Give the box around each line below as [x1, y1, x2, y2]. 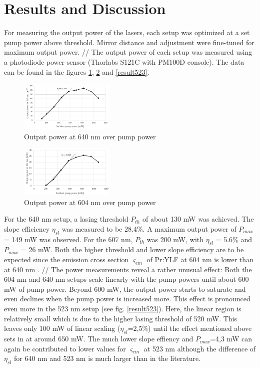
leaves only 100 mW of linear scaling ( [4, 323, 120, 333]
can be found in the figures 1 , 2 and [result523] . [4, 66, 149, 77]
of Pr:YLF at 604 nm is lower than [146, 254, 253, 264]
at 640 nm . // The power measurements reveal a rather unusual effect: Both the [4, 264, 252, 274]
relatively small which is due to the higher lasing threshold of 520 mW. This [4, 313, 237, 323]
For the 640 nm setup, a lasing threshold [4, 214, 128, 224]
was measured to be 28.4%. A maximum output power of [61, 223, 236, 234]
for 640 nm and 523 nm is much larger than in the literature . [13, 353, 201, 363]
